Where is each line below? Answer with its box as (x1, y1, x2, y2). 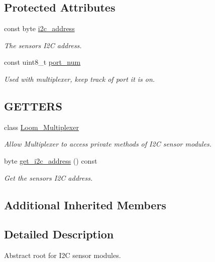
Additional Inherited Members (4, 197, 166, 212)
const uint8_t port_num (4, 57, 81, 67)
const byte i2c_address (4, 23, 75, 34)
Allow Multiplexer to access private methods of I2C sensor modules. (4, 139, 212, 149)
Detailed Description (4, 226, 114, 242)
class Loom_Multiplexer (4, 121, 79, 132)
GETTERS (4, 98, 62, 113)
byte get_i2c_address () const (4, 155, 97, 166)
